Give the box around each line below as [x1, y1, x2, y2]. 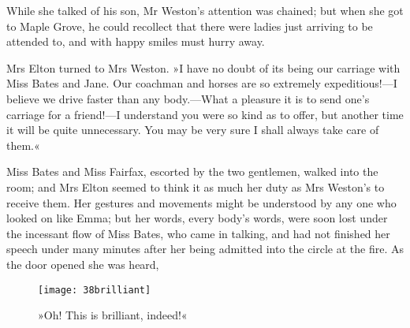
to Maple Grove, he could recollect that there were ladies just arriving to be [6, 17, 373, 34]
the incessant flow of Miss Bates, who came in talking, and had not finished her [6, 225, 390, 241]
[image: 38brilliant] [38, 284, 151, 296]
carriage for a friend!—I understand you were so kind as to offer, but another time [6, 106, 404, 122]
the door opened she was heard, [6, 255, 159, 272]
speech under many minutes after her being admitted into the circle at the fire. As [6, 240, 404, 257]
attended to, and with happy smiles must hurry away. [6, 33, 265, 50]
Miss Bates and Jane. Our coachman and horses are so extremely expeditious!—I [6, 75, 397, 91]
